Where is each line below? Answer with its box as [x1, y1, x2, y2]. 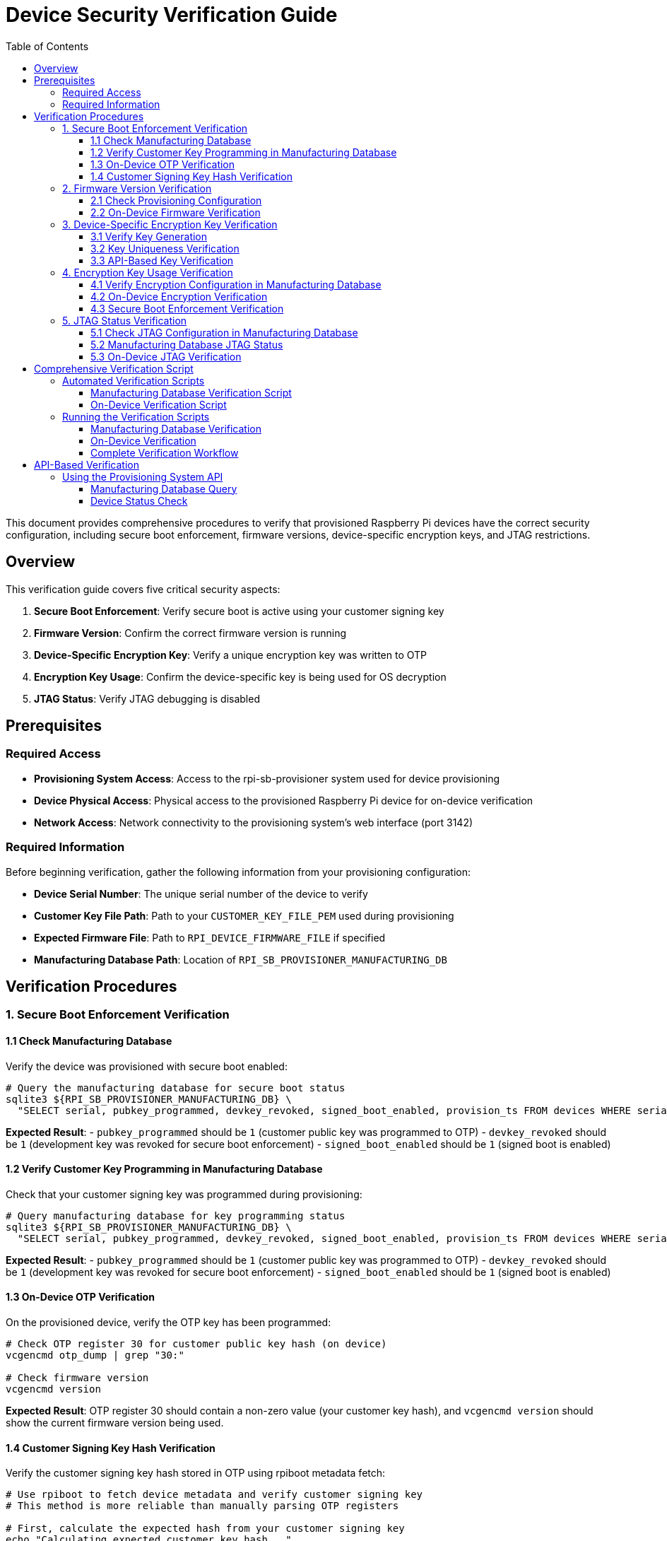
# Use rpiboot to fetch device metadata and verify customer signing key [6, 1489, 423, 1501]
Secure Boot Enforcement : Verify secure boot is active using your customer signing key [34, 604, 444, 617]
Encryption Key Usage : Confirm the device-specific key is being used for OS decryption [34, 670, 447, 683]
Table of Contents [6, 40, 89, 52]
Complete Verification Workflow [90, 446, 239, 459]
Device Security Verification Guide [6, 3, 338, 27]
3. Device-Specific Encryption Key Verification [62, 218, 278, 230]
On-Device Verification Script [90, 398, 227, 411]
